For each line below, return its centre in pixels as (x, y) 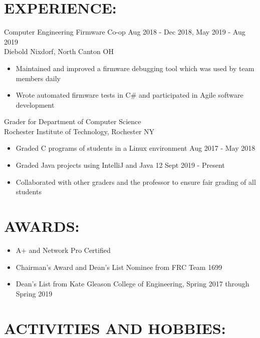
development (35, 104)
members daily (38, 78)
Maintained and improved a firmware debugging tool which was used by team (135, 68)
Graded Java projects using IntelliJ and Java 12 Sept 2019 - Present (120, 165)
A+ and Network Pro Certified (63, 250)
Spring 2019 (34, 293)
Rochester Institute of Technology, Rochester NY (79, 131)
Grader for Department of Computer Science (73, 121)
